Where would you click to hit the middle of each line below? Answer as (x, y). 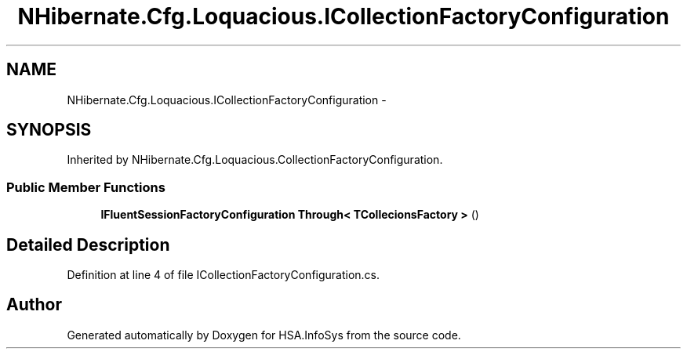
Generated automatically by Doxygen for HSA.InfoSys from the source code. (264, 335)
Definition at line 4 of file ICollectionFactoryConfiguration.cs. (224, 275)
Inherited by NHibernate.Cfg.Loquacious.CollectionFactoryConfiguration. (255, 160)
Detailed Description (88, 245)
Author (34, 305)
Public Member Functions (86, 187)
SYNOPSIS (49, 130)
